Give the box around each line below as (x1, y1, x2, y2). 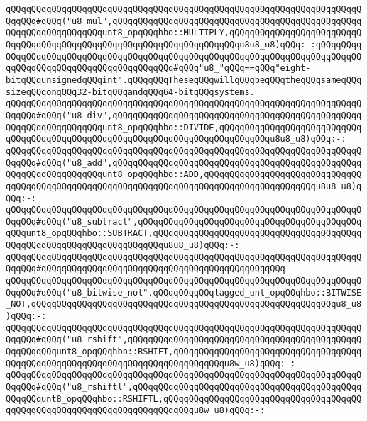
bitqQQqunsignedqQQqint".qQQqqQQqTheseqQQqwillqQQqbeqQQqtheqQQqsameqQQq (6, 74, 362, 85)
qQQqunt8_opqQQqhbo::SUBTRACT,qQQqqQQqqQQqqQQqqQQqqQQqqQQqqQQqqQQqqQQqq (6, 228, 362, 239)
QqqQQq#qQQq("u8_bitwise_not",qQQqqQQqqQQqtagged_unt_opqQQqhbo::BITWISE (6, 287, 362, 298)
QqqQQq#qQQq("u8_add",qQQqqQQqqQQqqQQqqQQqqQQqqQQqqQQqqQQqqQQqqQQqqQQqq (6, 157, 362, 168)
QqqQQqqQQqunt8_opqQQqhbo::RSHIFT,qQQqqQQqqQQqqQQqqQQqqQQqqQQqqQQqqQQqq (6, 347, 362, 357)
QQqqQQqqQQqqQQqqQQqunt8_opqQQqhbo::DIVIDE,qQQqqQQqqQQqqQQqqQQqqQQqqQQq (6, 122, 362, 133)
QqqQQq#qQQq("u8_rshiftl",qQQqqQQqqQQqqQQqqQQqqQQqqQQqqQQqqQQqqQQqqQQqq (6, 382, 362, 392)
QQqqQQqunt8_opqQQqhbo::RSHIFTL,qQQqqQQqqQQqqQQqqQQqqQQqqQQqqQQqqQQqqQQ (6, 393, 362, 404)
